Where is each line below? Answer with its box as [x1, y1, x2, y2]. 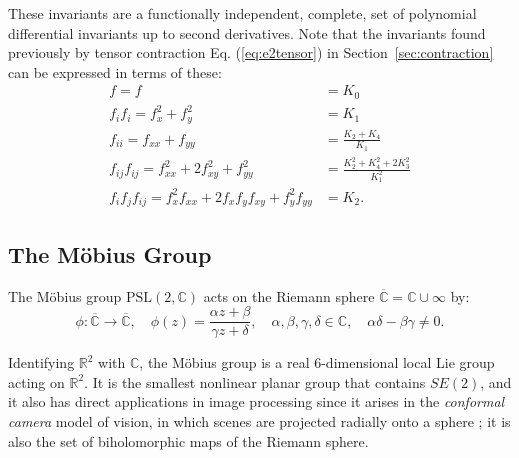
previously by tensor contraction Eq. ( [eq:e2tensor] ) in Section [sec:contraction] [8, 42, 494, 63]
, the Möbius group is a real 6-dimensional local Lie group [139, 352, 495, 373]
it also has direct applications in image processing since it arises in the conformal [8, 391, 505, 412]
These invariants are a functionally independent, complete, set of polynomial [8, 3, 477, 23]
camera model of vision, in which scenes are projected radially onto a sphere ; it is [8, 411, 511, 432]
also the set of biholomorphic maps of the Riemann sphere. [8, 430, 369, 451]
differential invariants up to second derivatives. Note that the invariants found [8, 22, 486, 43]
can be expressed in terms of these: [8, 61, 222, 82]
